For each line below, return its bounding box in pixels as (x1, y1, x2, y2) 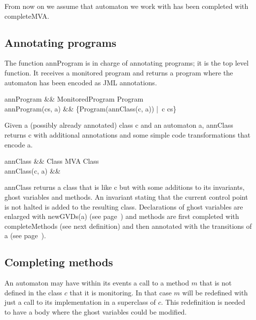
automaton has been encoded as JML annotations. (4, 77, 157, 87)
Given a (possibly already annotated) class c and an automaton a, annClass (4, 120, 233, 130)
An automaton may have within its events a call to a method (4, 278, 189, 288)
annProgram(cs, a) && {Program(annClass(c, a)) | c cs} (4, 103, 177, 113)
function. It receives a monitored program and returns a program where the (4, 67, 233, 77)
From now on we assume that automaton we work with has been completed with (4, 1, 249, 11)
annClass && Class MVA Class (4, 156, 99, 166)
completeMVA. (4, 10, 49, 21)
